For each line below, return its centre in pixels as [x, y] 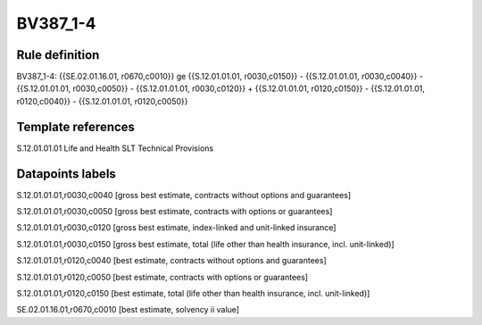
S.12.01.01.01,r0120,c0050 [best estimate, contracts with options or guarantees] [162, 277]
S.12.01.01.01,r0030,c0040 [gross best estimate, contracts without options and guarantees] [184, 195]
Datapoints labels [66, 174]
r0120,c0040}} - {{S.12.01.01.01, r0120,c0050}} [102, 101]
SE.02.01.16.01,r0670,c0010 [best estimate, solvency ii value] [128, 310]
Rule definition [58, 55]
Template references [76, 126]
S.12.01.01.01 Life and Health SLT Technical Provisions [115, 148]
